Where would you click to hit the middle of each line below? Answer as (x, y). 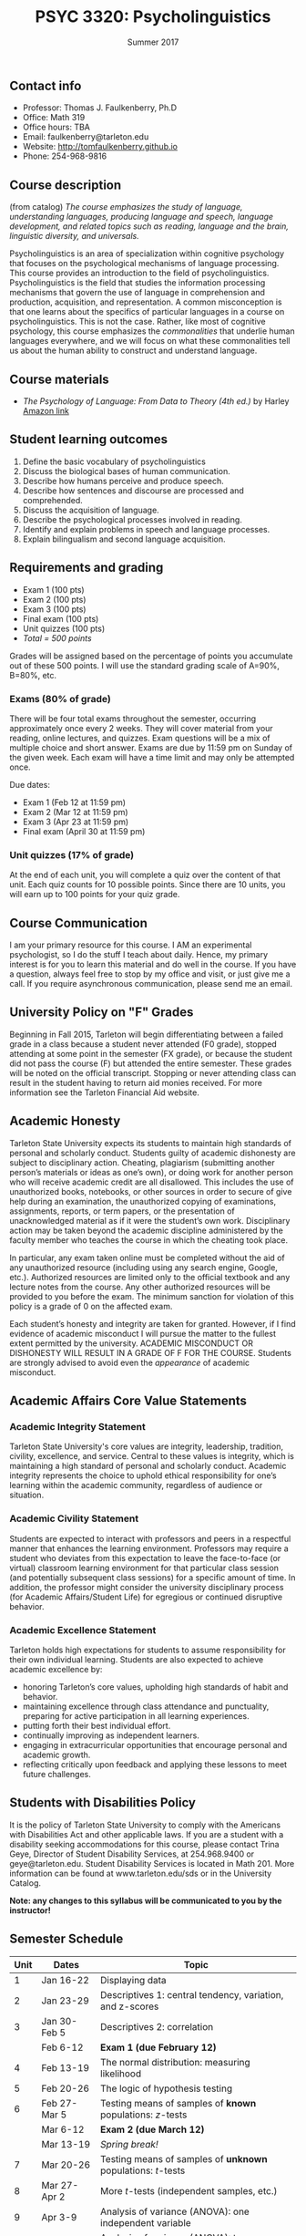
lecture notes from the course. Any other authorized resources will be (140, 1287)
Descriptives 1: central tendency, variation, (192, 1994)
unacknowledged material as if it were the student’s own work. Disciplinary (150, 1220)
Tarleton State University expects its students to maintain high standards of (150, 1143)
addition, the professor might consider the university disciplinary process (147, 1587)
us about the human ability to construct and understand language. (133, 351)
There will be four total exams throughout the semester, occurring (133, 719)
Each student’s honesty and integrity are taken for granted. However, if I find (153, 1323)
